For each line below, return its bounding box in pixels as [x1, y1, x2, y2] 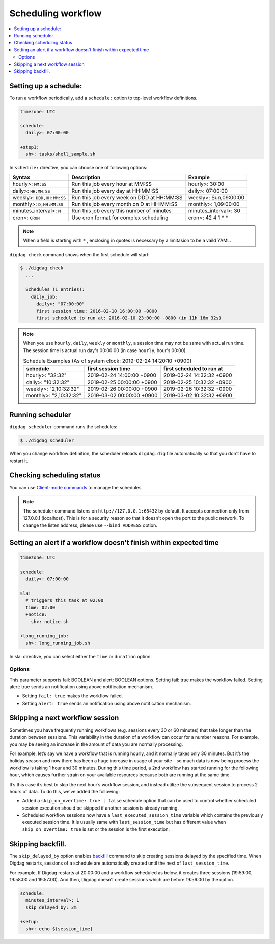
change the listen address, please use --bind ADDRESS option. [23, 522, 157, 528]
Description [71, 174, 101, 181]
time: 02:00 [25, 604, 56, 610]
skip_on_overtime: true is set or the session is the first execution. [22, 826, 170, 832]
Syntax [12, 174, 31, 181]
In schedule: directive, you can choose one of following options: [9, 165, 148, 171]
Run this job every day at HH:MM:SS [71, 187, 159, 194]
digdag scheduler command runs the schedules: [9, 424, 118, 430]
